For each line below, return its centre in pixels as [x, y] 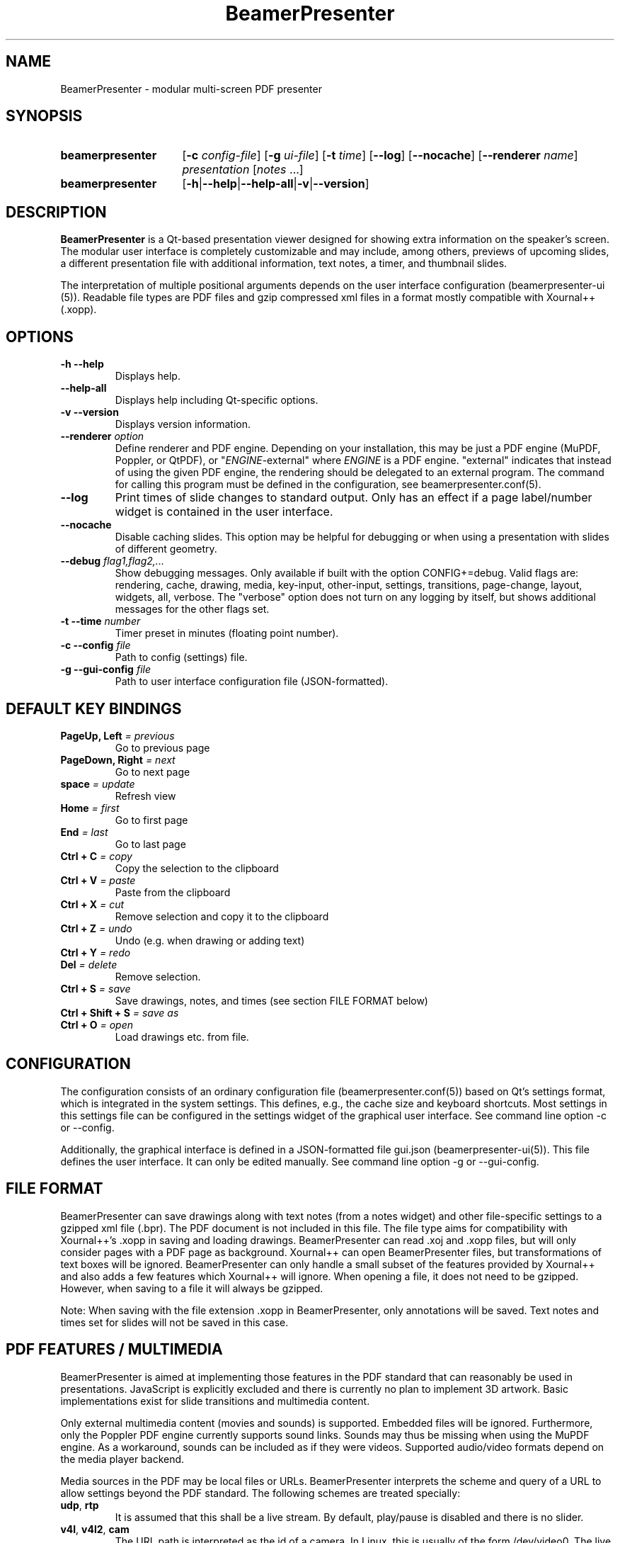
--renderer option [102, 436]
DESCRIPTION [56, 212]
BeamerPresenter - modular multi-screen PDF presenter [191, 89]
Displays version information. [183, 424]
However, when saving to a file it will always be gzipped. [192, 1288]
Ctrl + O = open [97, 1024]
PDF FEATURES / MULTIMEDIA [114, 1350]
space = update [98, 784]
